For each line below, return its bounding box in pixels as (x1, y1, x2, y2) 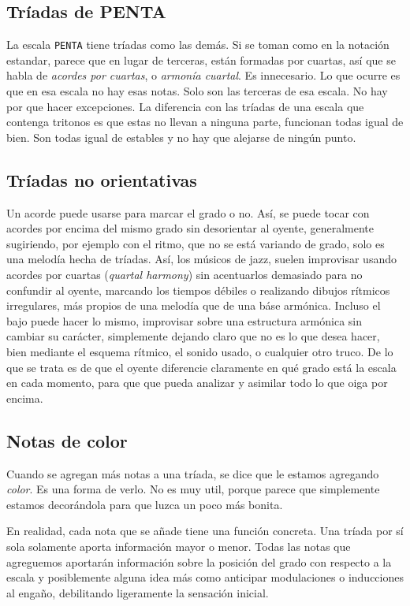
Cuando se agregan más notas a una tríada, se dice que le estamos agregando (6, 465, 379, 481)
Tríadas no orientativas (6, 167, 197, 191)
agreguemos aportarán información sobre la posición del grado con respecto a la (6, 553, 392, 570)
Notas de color (6, 428, 128, 452)
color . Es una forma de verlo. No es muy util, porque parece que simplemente (6, 481, 380, 497)
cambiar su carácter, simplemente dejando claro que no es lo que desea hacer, (6, 328, 380, 344)
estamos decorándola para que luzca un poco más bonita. (6, 496, 283, 512)
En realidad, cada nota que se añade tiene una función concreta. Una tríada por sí (6, 522, 404, 539)
